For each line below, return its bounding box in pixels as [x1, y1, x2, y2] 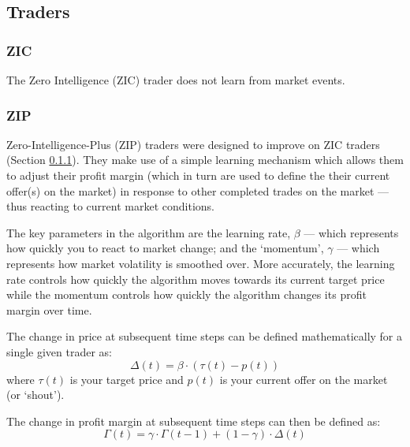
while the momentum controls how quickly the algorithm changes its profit [6, 286, 367, 303]
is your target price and [69, 371, 184, 387]
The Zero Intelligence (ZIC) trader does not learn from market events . [6, 72, 345, 88]
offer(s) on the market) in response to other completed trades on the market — [6, 182, 389, 199]
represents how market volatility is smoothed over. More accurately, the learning [6, 255, 395, 271]
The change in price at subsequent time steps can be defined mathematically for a [6, 328, 403, 345]
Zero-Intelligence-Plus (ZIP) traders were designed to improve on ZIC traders [6, 136, 380, 152]
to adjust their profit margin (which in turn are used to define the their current [6, 167, 390, 183]
